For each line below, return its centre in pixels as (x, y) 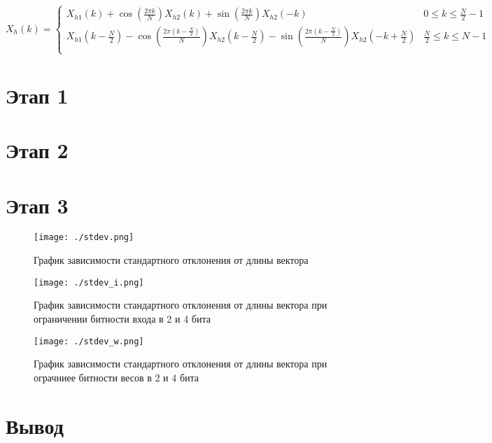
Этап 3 (37, 205)
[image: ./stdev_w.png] (89, 341)
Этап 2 (37, 150)
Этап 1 (37, 95)
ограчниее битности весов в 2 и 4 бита (117, 377)
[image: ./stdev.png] (84, 238)
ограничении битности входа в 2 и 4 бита (122, 318)
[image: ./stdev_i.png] (89, 282)
